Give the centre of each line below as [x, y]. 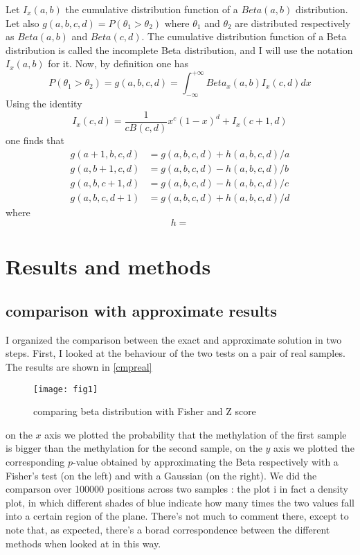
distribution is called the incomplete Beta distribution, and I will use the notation [179, 50]
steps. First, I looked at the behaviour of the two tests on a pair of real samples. [175, 353]
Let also [22, 23]
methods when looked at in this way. [83, 543]
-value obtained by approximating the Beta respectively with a [206, 462]
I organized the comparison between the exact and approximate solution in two [174, 339]
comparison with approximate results [142, 310]
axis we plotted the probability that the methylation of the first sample [196, 434]
